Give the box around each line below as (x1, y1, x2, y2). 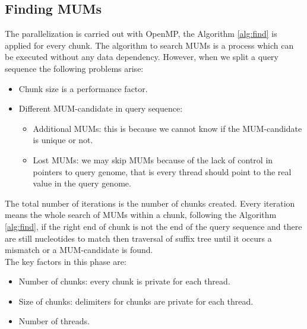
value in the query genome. (33, 177, 131, 189)
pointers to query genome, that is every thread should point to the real (33, 165, 292, 178)
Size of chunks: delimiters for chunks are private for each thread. (18, 295, 254, 307)
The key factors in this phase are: (5, 255, 126, 267)
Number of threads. (18, 315, 90, 327)
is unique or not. (33, 134, 93, 146)
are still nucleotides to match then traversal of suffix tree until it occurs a (5, 232, 272, 244)
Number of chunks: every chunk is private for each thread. (18, 275, 230, 287)
